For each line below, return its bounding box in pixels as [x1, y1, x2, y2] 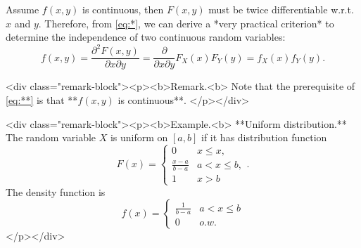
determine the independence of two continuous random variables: [6, 30, 286, 44]
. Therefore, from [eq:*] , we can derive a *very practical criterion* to [38, 15, 334, 30]
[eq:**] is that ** [6, 92, 78, 107]
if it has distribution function [201, 130, 327, 145]
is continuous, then [82, 2, 164, 16]
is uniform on [110, 130, 168, 145]
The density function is [6, 184, 106, 199]
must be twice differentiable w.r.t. [208, 2, 354, 16]
